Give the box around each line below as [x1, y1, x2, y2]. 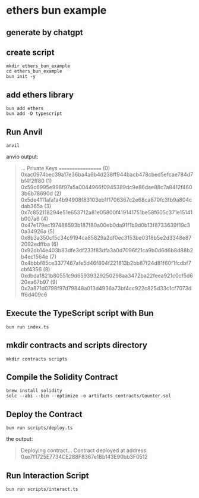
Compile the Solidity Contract [6, 372, 118, 383]
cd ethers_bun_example [6, 68, 62, 74]
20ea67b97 [20, 278, 49, 286]
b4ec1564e [20, 253, 49, 261]
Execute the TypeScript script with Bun [6, 308, 154, 318]
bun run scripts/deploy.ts [6, 425, 73, 431]
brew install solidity [6, 388, 62, 394]
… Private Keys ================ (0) [20, 165, 110, 172]
